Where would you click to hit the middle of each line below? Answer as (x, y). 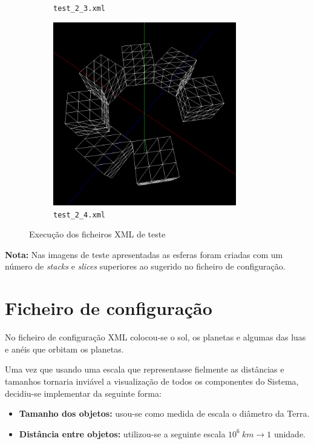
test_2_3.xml (79, 8)
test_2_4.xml (79, 215)
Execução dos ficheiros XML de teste (97, 234)
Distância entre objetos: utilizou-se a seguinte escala (122, 433)
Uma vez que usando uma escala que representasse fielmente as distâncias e (145, 369)
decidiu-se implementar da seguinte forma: (83, 393)
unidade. (290, 433)
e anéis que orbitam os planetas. (64, 349)
